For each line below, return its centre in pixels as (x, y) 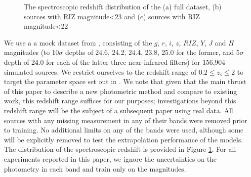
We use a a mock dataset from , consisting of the (78, 42)
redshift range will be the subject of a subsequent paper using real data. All (119, 110)
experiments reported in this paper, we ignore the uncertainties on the (110, 158)
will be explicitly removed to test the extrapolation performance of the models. (124, 139)
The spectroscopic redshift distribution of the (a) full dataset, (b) (123, 6)
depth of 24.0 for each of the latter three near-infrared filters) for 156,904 (115, 62)
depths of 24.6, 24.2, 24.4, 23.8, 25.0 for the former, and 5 (152, 52)
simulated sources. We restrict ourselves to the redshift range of (100, 71)
